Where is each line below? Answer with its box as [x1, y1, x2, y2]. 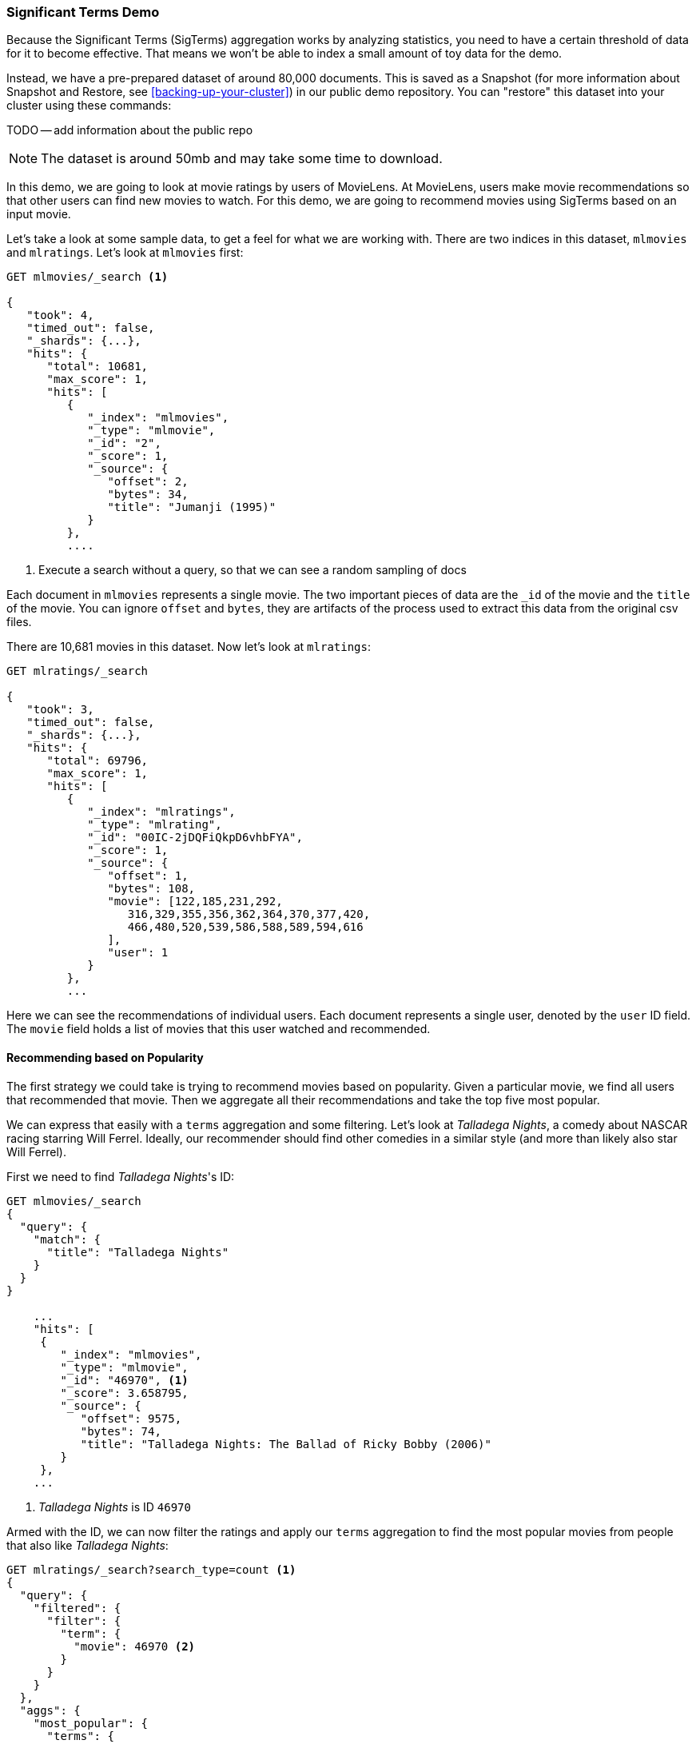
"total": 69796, [46, 754, 149, 768]
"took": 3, [26, 703, 94, 716]
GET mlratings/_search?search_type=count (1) [6, 1562, 296, 1576]
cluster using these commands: [6, 98, 172, 113]
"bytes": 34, [107, 488, 189, 501]
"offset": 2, [107, 475, 189, 489]
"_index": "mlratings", [87, 805, 236, 819]
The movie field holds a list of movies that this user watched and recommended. [6, 1022, 431, 1036]
